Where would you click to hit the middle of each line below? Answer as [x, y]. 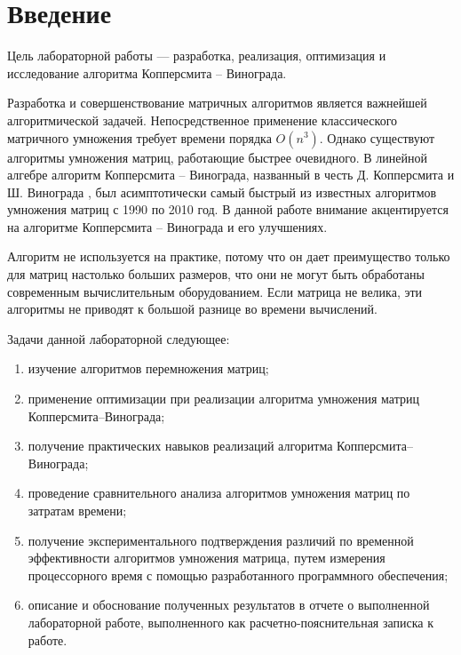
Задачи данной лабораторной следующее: [119, 338]
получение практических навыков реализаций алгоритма [180, 446]
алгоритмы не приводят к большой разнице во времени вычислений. [192, 309]
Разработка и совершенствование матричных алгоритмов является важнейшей [217, 103]
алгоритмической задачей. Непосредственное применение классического [203, 120]
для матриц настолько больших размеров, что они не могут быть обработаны [216, 274]
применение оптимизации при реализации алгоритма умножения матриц [223, 399]
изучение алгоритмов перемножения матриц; [148, 368]
